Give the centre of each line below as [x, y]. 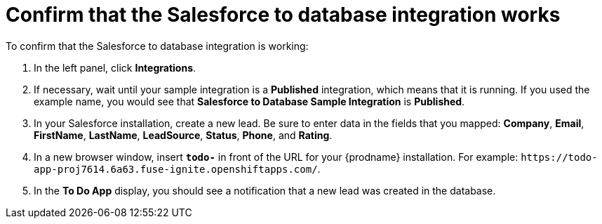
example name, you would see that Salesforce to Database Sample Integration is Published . [249, 101]
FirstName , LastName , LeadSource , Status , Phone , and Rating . [183, 135]
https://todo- [559, 157]
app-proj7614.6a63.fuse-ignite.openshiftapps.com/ [176, 169]
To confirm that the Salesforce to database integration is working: [157, 46]
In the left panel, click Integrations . [115, 67]
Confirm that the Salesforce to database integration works [283, 15]
